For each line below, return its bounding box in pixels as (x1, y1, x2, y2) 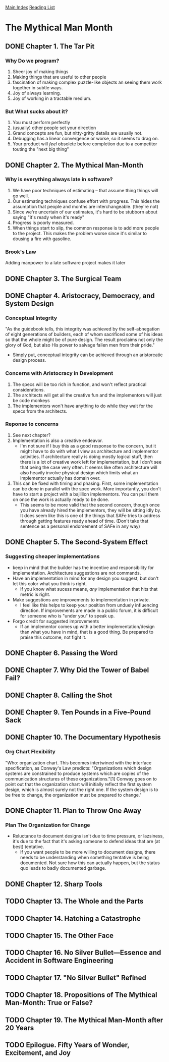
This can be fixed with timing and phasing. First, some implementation (12, 480, 158, 486)
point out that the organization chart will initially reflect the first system (5, 781, 152, 787)
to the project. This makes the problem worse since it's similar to (12, 230, 147, 236)
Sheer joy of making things (12, 68, 69, 75)
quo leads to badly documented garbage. (20, 865, 106, 871)
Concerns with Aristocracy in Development (5, 370, 114, 377)
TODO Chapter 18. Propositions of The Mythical (5, 991, 157, 999)
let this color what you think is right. (12, 580, 87, 587)
